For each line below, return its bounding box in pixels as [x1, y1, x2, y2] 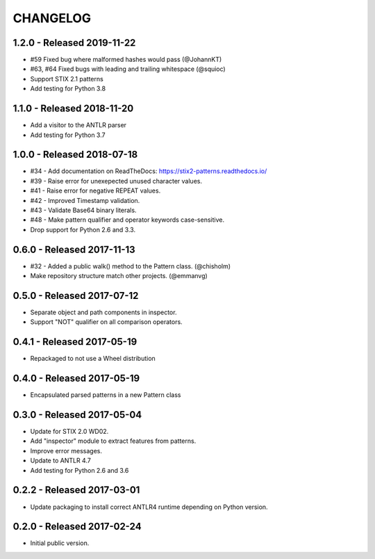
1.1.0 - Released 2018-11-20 [12, 103, 134, 115]
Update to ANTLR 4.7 [30, 456, 92, 465]
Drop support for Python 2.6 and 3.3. [30, 225, 135, 234]
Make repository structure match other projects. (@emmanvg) [30, 272, 208, 280]
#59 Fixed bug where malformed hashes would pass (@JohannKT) [30, 56, 222, 64]
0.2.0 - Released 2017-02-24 [12, 521, 142, 533]
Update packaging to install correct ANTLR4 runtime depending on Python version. [30, 503, 268, 511]
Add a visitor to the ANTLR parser [30, 121, 127, 129]
